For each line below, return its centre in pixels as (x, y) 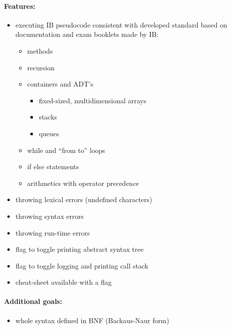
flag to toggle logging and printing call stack (82, 265)
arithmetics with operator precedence (83, 183)
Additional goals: (33, 301)
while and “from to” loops (66, 150)
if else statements (53, 166)
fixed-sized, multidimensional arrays (93, 100)
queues (49, 133)
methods (40, 50)
